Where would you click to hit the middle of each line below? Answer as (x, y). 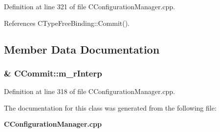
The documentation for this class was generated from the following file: (110, 107)
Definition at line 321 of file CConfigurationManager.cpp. (89, 6)
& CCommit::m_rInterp (53, 73)
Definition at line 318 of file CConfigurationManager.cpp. (89, 91)
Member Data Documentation (82, 49)
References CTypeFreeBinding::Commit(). (67, 23)
